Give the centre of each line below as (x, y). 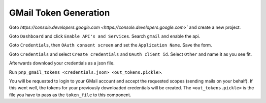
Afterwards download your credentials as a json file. (62, 63)
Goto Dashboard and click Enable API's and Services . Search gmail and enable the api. (105, 36)
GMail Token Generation (60, 13)
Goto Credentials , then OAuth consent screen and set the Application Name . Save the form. (111, 45)
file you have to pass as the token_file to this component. (70, 95)
